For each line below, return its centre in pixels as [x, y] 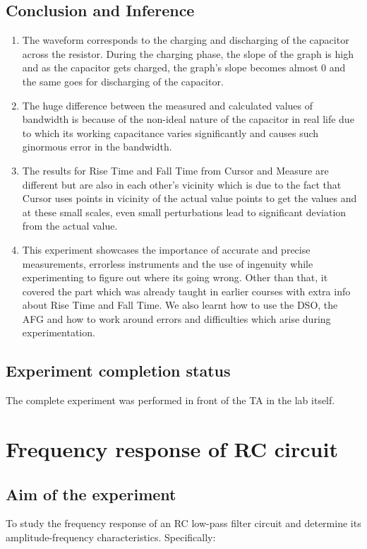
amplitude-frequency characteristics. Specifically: [111, 537]
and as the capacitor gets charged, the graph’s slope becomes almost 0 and [184, 67]
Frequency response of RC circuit [172, 449]
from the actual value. [70, 226]
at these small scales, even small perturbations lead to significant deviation [184, 212]
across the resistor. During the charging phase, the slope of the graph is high [188, 53]
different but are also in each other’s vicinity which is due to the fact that [182, 184]
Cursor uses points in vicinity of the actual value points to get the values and [189, 198]
